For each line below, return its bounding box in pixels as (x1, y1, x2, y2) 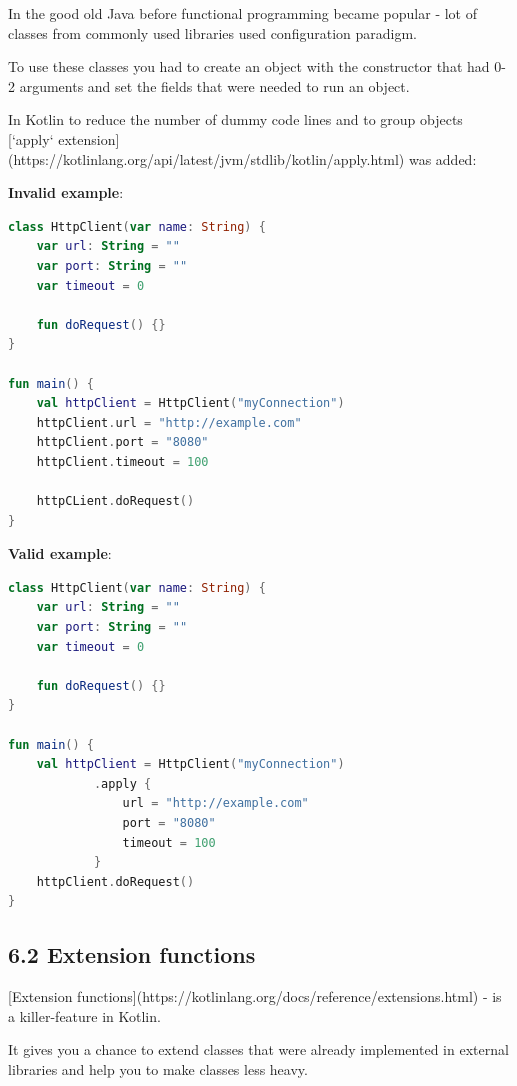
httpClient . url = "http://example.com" (36, 415, 302, 430)
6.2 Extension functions (8, 939, 256, 970)
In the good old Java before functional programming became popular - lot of (8, 3, 477, 23)
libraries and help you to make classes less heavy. (8, 1058, 308, 1079)
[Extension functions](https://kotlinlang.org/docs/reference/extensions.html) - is (8, 986, 502, 1007)
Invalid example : (8, 182, 124, 203)
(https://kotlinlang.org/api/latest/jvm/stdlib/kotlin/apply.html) (8, 148, 405, 169)
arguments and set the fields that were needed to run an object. (19, 75, 410, 96)
